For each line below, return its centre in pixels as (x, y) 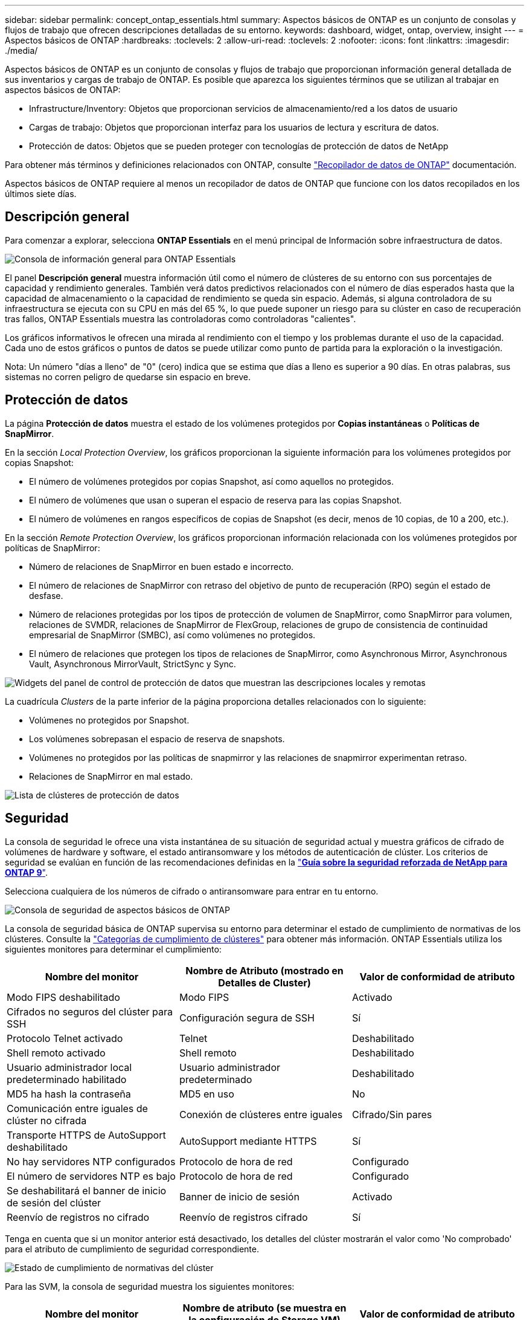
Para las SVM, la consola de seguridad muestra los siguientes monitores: (150, 1286)
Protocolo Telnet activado (65, 1038)
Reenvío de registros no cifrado (78, 1217)
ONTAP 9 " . (26, 872)
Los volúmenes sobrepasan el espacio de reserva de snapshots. (157, 739)
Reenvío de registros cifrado (243, 1217)
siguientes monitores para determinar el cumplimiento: (113, 949)
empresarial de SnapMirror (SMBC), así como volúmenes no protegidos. (172, 635)
